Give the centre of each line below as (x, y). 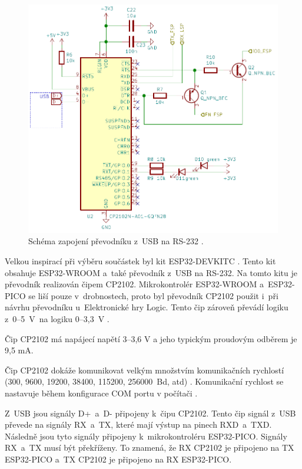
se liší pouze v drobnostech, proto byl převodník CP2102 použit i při (153, 295)
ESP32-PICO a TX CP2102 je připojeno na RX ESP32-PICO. (118, 459)
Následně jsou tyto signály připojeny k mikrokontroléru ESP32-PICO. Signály (146, 436)
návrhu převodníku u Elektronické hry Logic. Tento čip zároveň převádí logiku (147, 307)
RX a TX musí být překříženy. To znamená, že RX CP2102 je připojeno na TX (150, 447)
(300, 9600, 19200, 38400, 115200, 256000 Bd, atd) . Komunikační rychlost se (144, 381)
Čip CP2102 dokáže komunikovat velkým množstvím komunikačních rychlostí (145, 370)
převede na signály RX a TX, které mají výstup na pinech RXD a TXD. (138, 424)
